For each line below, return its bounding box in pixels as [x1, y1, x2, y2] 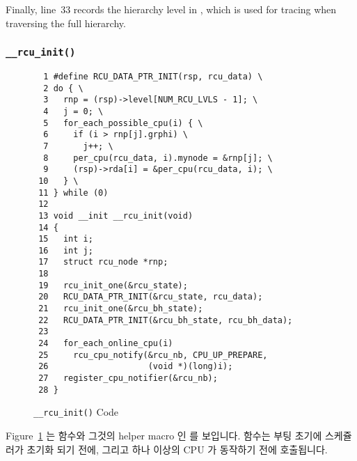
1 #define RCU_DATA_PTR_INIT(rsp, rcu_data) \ [43, 71, 263, 81]
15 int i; [38, 234, 93, 244]
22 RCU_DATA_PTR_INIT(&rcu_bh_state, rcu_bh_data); [38, 315, 293, 325]
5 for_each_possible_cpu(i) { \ [43, 118, 203, 128]
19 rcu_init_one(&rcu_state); [38, 280, 188, 290]
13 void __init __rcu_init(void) [38, 210, 193, 221]
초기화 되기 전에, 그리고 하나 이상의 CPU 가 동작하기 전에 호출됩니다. [26, 442, 328, 456]
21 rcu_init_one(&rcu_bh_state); [38, 304, 203, 314]
